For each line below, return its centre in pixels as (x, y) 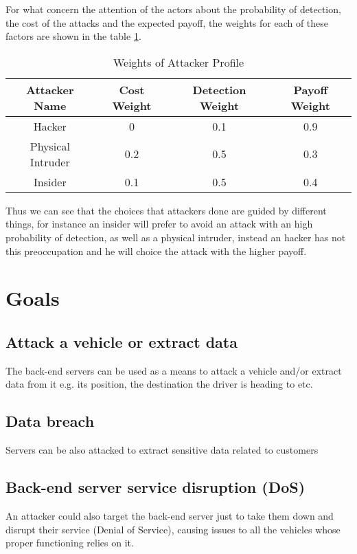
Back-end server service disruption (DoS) (156, 487)
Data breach (50, 421)
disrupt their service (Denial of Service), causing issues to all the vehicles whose (173, 529)
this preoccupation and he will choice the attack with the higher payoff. (156, 251)
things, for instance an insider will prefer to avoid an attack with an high (159, 224)
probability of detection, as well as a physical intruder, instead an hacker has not (176, 237)
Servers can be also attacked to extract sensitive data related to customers (162, 450)
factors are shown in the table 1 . (73, 36)
